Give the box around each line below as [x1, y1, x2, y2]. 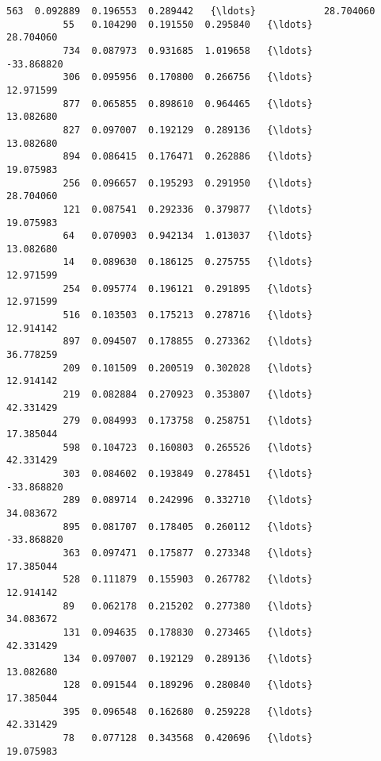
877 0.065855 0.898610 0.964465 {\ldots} [63, 98, 313, 110]
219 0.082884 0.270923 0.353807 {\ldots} [63, 389, 313, 401]
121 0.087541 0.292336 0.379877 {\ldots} [63, 203, 313, 215]
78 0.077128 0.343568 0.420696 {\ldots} [63, 732, 313, 744]
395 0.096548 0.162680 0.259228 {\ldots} [63, 705, 313, 717]
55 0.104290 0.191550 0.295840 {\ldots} [63, 18, 313, 30]
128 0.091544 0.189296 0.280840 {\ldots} [63, 679, 313, 691]
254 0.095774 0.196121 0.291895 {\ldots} [63, 282, 313, 294]
